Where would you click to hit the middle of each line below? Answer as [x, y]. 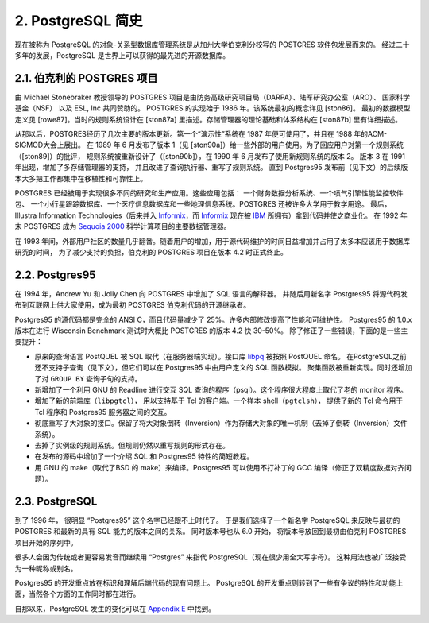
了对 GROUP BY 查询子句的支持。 [88, 378]
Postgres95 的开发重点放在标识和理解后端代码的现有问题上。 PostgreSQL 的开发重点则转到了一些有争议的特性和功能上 [209, 582]
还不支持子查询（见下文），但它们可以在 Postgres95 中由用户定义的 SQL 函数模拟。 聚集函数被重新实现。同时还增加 [223, 368]
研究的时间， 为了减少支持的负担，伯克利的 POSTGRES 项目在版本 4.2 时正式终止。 [151, 252]
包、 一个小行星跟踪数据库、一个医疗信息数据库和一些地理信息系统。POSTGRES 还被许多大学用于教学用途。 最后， [203, 204]
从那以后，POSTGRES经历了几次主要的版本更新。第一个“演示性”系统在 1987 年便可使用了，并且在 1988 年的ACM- [201, 134]
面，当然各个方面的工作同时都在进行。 [77, 594]
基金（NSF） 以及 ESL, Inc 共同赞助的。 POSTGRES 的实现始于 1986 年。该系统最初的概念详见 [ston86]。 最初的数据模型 [213, 108]
